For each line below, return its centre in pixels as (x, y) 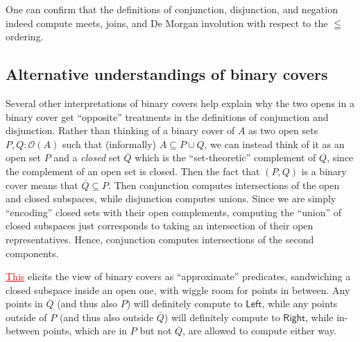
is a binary (324, 171)
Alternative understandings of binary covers (167, 74)
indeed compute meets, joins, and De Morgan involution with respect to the (167, 23)
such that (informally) (109, 144)
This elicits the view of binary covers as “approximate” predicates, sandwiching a (178, 276)
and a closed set (87, 157)
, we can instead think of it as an (274, 144)
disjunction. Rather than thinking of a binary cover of (120, 130)
